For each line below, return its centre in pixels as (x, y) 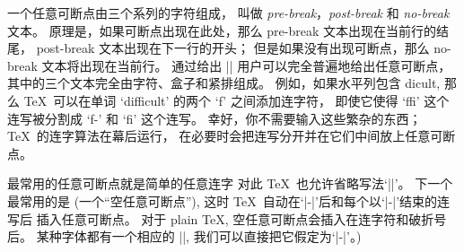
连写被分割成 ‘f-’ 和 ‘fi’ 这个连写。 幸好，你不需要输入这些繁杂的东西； (214, 118)
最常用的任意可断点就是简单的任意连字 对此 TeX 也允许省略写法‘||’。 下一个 (230, 183)
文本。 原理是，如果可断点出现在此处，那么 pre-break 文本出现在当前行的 (222, 30)
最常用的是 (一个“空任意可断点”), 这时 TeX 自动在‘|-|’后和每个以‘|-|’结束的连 (229, 200)
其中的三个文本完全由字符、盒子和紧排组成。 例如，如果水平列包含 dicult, (224, 83)
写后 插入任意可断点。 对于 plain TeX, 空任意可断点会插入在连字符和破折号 (227, 218)
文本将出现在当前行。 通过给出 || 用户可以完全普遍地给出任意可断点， (246, 65)
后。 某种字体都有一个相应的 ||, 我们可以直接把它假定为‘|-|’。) (184, 236)
